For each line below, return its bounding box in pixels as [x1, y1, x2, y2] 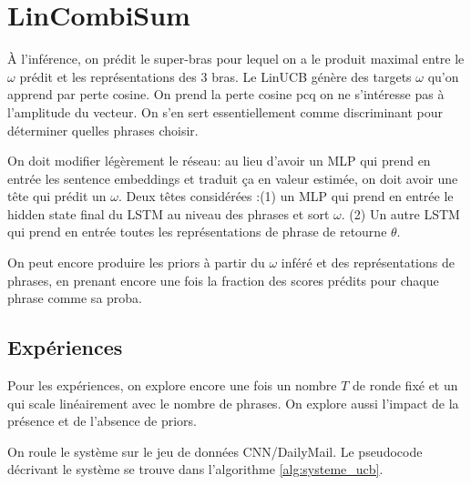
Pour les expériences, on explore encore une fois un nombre [7, 376, 337, 395]
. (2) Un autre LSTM [341, 204, 460, 223]
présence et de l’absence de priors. [7, 411, 197, 430]
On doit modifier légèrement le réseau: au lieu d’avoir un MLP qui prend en [7, 151, 431, 170]
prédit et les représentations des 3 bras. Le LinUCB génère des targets [19, 66, 412, 86]
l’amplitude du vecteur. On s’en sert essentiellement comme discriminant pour [7, 102, 444, 121]
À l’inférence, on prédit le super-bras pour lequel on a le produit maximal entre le [7, 49, 465, 68]
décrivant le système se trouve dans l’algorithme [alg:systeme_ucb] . [7, 460, 384, 479]
